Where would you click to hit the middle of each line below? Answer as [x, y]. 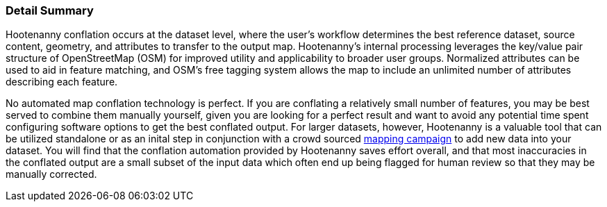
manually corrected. [51, 174]
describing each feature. [62, 82]
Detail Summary [50, 10]
